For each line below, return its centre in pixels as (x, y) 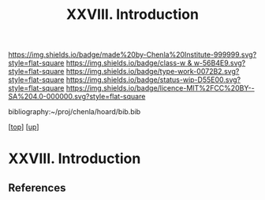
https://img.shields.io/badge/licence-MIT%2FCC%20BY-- (160, 88)
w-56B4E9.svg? (220, 63)
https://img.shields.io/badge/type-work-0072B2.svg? (153, 72)
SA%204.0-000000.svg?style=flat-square (77, 97)
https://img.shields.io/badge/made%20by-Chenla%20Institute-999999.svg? (132, 55)
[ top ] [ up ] (24, 127)
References (37, 188)
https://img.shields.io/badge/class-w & (129, 63)
